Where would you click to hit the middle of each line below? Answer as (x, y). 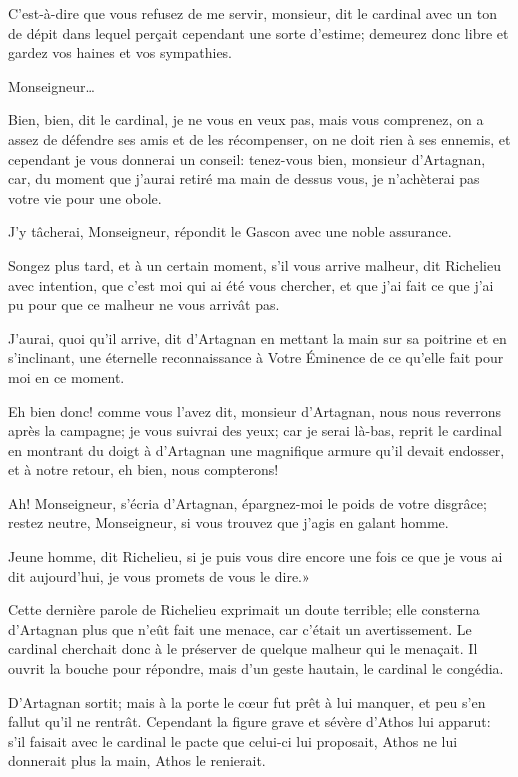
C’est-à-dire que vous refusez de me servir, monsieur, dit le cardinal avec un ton (253, 13)
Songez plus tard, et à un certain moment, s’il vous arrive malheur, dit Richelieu (254, 264)
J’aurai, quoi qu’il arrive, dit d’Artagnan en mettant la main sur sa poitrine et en (257, 337)
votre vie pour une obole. (85, 197)
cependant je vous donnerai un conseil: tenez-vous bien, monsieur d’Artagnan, (247, 158)
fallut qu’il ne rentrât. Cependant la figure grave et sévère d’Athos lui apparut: (249, 721)
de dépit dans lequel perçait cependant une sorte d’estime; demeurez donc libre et (258, 32)
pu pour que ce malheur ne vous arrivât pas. (144, 304)
